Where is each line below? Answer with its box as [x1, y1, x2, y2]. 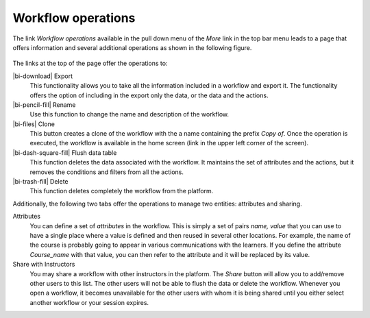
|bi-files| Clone [12, 120, 55, 128]
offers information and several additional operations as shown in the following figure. [12, 43, 252, 51]
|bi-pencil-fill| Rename [12, 100, 76, 109]
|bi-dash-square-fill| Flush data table [12, 148, 117, 157]
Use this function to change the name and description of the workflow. [29, 110, 230, 119]
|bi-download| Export [12, 72, 73, 80]
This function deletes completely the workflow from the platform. [29, 187, 214, 195]
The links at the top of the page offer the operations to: [12, 59, 168, 68]
